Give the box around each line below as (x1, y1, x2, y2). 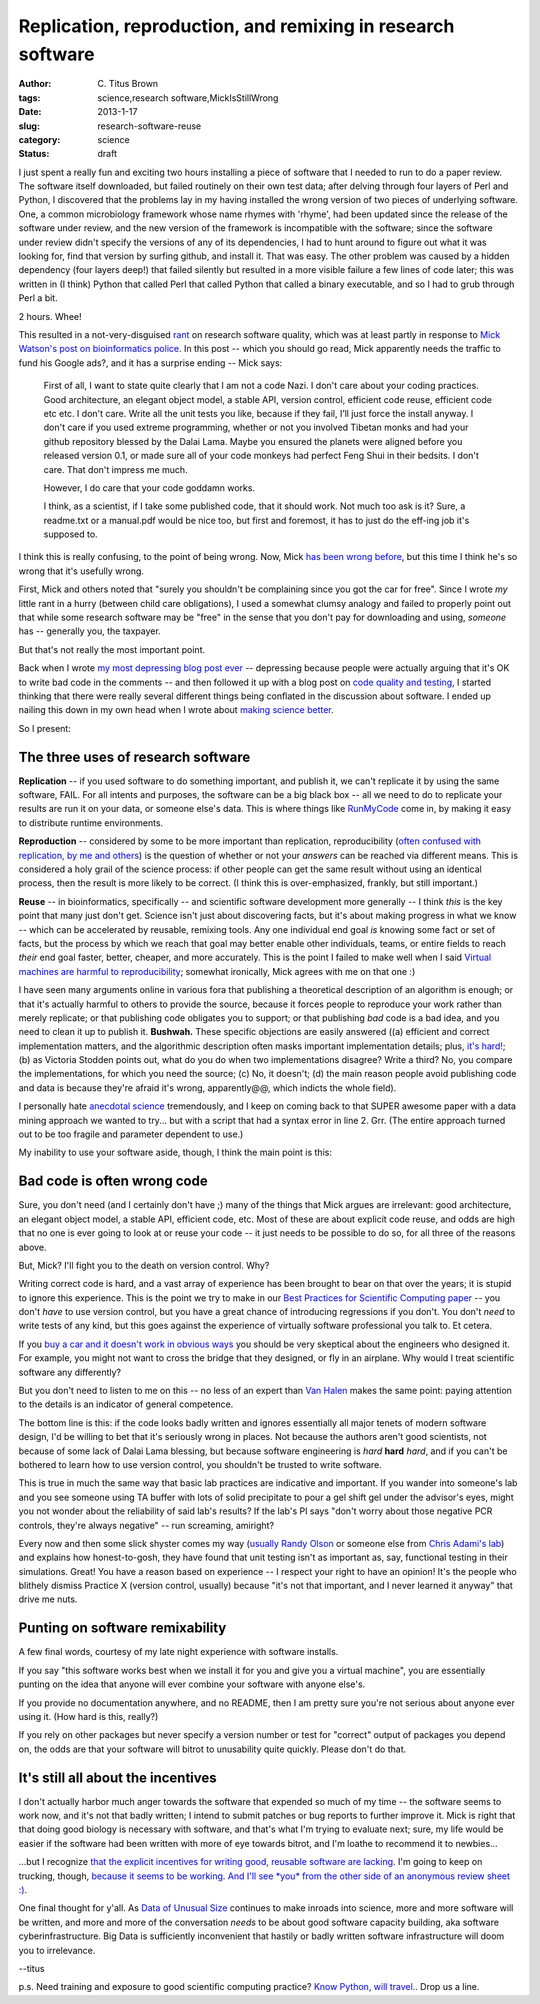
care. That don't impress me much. (43, 463, 189, 475)
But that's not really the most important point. (18, 643, 205, 655)
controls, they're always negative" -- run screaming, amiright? (18, 1519, 275, 1531)
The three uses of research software (18, 748, 251, 765)
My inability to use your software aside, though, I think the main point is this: (18, 1146, 332, 1159)
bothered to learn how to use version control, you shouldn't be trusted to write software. (18, 1458, 382, 1470)
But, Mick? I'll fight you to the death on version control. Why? (18, 1259, 270, 1271)
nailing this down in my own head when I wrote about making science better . (18, 704, 334, 716)
